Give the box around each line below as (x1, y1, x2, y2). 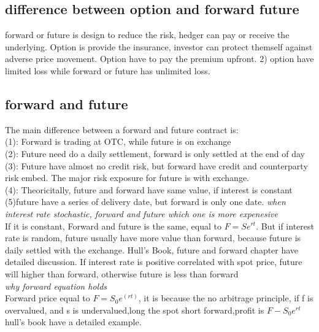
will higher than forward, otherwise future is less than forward (5, 267, 239, 280)
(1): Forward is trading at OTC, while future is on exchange (5, 135, 231, 148)
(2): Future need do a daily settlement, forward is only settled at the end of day (5, 147, 305, 160)
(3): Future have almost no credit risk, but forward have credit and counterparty (5, 159, 308, 172)
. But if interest (256, 219, 314, 232)
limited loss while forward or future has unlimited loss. (5, 64, 210, 77)
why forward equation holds (5, 279, 107, 292)
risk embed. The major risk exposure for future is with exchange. (5, 171, 249, 184)
